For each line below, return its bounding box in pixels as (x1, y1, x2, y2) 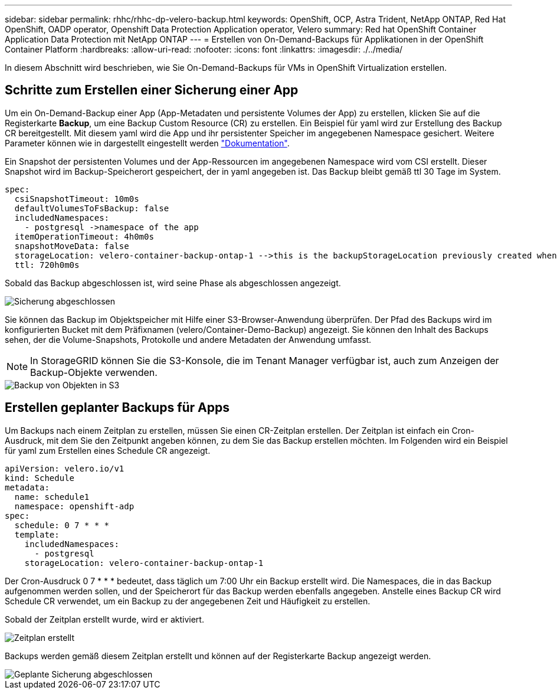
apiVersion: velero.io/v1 (5, 463, 124, 473)
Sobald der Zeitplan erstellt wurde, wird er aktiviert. (5, 614, 204, 624)
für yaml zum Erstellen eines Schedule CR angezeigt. (5, 445, 211, 456)
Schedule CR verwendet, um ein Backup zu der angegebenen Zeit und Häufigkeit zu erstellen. (5, 595, 371, 606)
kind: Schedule (5, 473, 75, 483)
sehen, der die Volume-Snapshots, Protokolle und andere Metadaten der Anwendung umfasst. (5, 334, 372, 345)
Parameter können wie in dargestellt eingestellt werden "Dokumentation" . (5, 138, 290, 148)
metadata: (5, 482, 50, 492)
